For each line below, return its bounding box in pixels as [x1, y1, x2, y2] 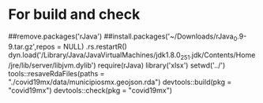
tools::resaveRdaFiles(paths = [8, 68, 105, 78]
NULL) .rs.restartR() [62, 42, 128, 51]
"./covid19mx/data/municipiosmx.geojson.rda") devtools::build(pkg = [8, 77, 232, 86]
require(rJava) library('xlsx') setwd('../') [97, 61, 226, 70]
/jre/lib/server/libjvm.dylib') [8, 61, 96, 70]
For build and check [8, 6, 141, 24]
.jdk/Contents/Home [189, 50, 256, 60]
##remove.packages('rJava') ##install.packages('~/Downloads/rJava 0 [8, 31, 238, 42]
